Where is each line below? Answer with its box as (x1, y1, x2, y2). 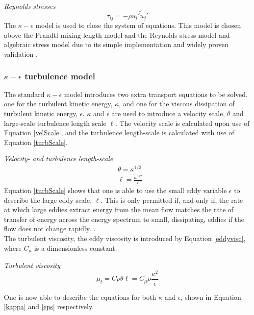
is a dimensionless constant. (34, 242, 117, 253)
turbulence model (25, 70, 96, 82)
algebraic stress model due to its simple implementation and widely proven (4, 39, 229, 49)
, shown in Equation (180, 291, 241, 302)
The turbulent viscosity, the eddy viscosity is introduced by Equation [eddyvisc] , (4, 233, 246, 243)
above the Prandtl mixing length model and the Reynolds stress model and (4, 29, 230, 40)
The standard (4, 89, 45, 99)
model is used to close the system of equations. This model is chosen (35, 20, 241, 30)
